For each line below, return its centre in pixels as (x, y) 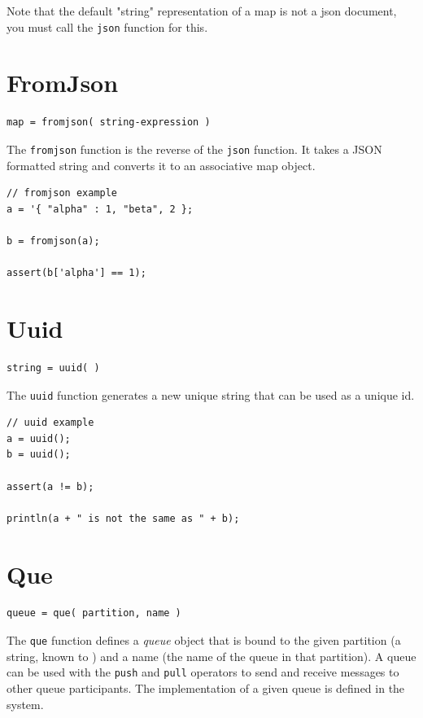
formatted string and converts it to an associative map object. (161, 165)
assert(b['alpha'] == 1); (76, 273)
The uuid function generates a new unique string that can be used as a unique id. (211, 394)
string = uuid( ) (53, 368)
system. (25, 704)
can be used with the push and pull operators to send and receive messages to (203, 672)
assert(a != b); (50, 486)
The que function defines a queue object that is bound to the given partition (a (204, 640)
